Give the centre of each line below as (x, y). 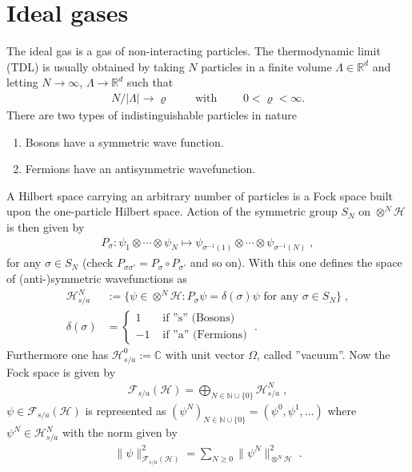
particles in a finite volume (266, 66)
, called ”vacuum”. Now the (324, 354)
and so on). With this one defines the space (296, 262)
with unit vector (205, 354)
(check (98, 262)
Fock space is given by (61, 371)
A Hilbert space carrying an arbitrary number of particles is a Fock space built (200, 195)
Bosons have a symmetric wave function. (124, 141)
